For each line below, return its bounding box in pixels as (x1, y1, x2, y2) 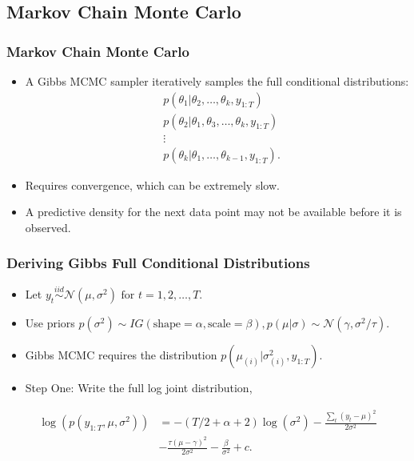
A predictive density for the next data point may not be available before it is (25, 203, 402, 220)
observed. (25, 218, 71, 235)
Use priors (25, 314, 75, 331)
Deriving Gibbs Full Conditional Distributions (6, 253, 310, 273)
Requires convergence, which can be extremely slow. (25, 176, 280, 193)
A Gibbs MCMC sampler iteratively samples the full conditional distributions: (25, 73, 409, 89)
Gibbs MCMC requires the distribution (25, 346, 217, 363)
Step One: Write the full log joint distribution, (25, 379, 253, 395)
